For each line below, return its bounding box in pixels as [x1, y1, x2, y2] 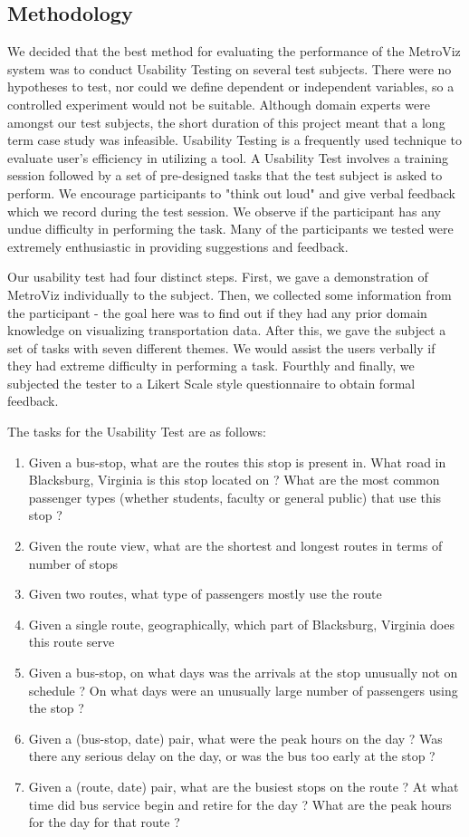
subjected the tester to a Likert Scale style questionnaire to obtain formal [7, 373, 416, 392]
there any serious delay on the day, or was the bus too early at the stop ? [28, 746, 435, 765]
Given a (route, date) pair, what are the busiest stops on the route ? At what [28, 776, 459, 795]
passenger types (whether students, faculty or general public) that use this [28, 487, 442, 506]
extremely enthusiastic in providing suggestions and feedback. [7, 236, 349, 255]
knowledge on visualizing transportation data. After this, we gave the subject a [7, 321, 446, 340]
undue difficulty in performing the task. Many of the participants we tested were [7, 219, 454, 238]
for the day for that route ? [28, 813, 180, 832]
